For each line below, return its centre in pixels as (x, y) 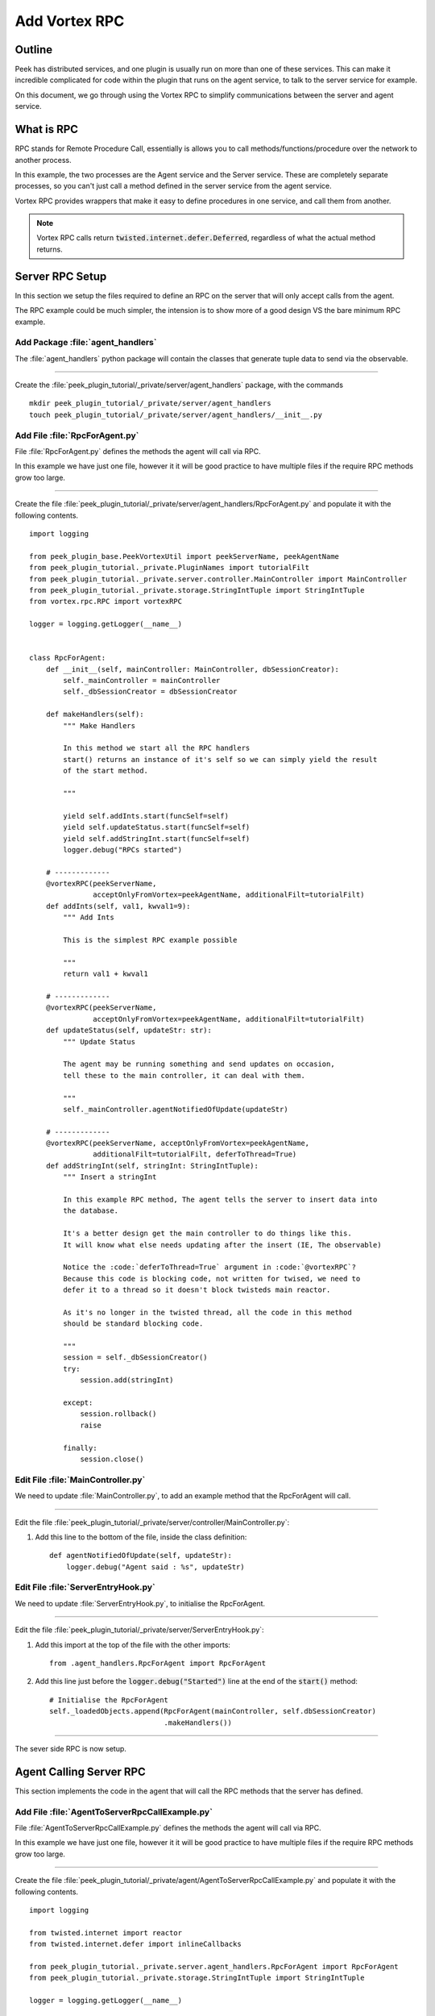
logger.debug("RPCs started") (123, 850)
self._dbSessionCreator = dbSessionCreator (150, 692)
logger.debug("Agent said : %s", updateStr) (155, 1567)
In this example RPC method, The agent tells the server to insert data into (220, 1200)
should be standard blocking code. (133, 1324)
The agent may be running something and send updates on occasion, (199, 1064)
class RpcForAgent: (68, 658)
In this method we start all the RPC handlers (157, 748)
